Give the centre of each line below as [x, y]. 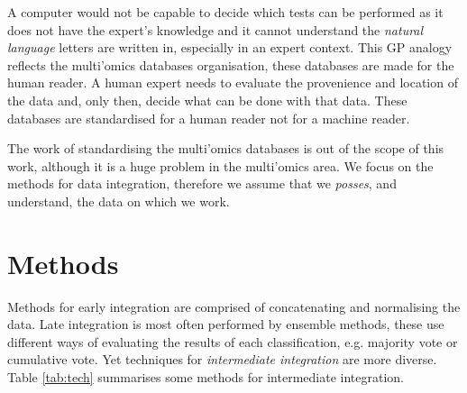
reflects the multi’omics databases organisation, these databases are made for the [231, 64]
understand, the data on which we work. [119, 201]
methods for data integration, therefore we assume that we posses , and [202, 183]
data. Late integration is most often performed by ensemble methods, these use [226, 324]
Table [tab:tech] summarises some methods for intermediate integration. [206, 377]
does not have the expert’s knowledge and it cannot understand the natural [215, 29]
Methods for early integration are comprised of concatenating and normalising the [234, 306]
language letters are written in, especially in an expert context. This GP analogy [230, 47]
